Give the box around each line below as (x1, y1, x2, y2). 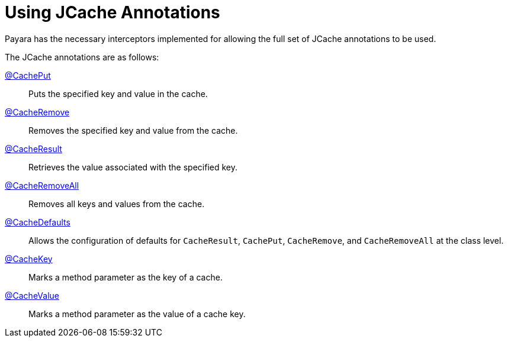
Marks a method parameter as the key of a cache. (28, 272, 223, 282)
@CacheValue (5, 290, 59, 301)
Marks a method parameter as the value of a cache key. (28, 308, 246, 319)
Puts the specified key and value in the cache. (28, 88, 208, 99)
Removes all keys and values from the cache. (28, 198, 205, 209)
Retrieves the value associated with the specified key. (28, 162, 238, 172)
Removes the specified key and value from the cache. (28, 125, 238, 135)
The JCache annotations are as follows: (5, 51, 159, 62)
